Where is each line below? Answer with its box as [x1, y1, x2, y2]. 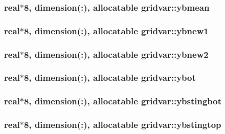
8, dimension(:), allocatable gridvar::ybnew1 [24, 24, 209, 37]
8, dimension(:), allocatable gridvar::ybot [24, 71, 196, 84]
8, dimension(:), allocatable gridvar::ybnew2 [24, 48, 209, 60]
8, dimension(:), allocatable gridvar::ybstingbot [24, 95, 222, 107]
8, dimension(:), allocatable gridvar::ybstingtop [24, 118, 221, 131]
